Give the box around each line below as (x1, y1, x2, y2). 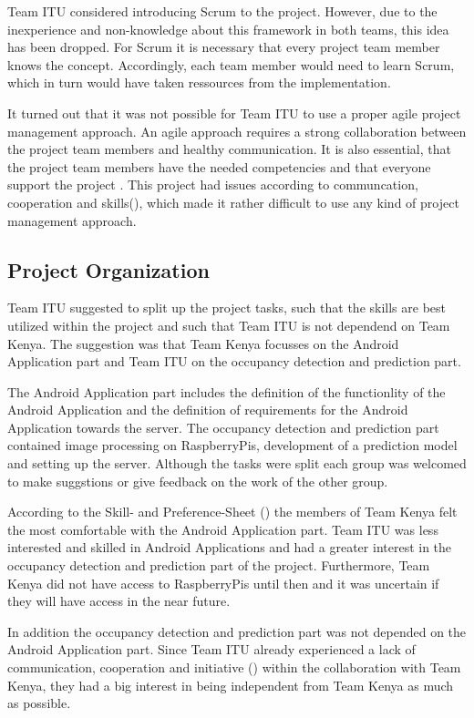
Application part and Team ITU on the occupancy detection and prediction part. (7, 352, 461, 371)
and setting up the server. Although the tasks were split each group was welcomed (7, 454, 467, 473)
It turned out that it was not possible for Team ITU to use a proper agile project (7, 103, 461, 122)
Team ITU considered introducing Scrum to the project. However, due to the (7, 2, 438, 20)
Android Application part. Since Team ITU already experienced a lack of (7, 640, 416, 659)
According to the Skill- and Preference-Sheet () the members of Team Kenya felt (7, 502, 458, 521)
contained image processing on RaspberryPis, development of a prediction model (7, 436, 458, 455)
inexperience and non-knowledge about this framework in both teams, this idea (7, 19, 449, 38)
